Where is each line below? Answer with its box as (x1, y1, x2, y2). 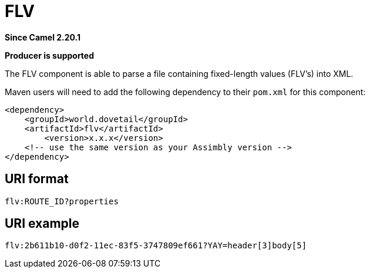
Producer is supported (5, 50, 95, 60)
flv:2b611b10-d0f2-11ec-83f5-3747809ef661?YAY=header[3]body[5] (5, 241, 307, 251)
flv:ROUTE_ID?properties (5, 196, 119, 206)
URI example (5, 216, 80, 231)
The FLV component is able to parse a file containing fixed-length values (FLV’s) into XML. (5, 68, 354, 79)
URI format (5, 171, 69, 187)
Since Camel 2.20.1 (5, 32, 81, 42)
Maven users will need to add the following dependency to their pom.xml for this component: (5, 86, 366, 97)
